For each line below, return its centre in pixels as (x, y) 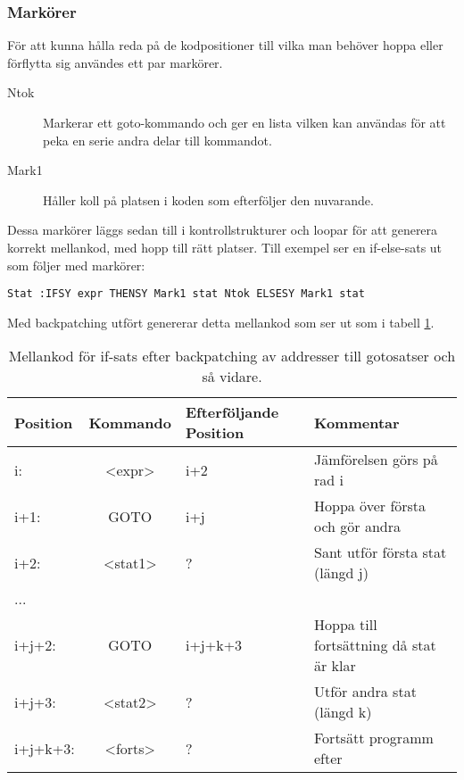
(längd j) (341, 573)
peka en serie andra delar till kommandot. (157, 140)
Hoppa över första (370, 506)
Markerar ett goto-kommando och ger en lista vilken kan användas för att (244, 122)
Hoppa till (346, 625)
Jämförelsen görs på (376, 460)
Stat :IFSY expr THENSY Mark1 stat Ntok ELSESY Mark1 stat (186, 294)
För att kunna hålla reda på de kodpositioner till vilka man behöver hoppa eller (225, 45)
